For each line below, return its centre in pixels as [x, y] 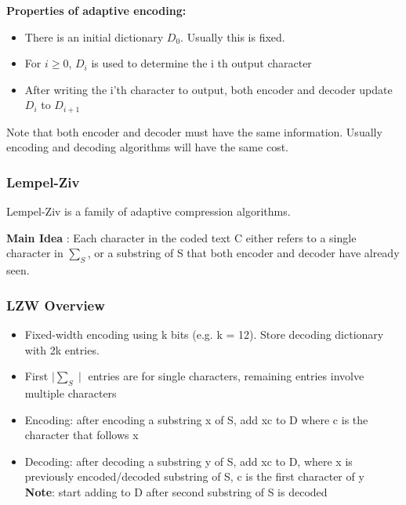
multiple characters [71, 393]
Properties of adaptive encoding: [96, 10]
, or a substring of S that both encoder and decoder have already [243, 253]
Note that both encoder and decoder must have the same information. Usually [194, 131]
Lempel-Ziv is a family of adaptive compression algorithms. [149, 211]
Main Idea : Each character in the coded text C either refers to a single [181, 237]
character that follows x [82, 435]
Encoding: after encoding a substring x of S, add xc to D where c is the [196, 419]
